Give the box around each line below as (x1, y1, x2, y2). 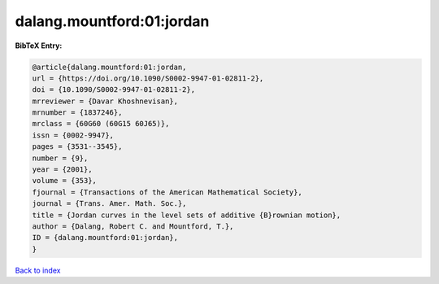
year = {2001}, (32, 165, 93, 174)
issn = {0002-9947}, (32, 130, 114, 140)
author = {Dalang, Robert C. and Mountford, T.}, (32, 222, 234, 231)
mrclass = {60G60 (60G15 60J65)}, (32, 119, 170, 129)
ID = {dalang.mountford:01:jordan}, (32, 233, 179, 242)
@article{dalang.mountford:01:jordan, (32, 62, 187, 72)
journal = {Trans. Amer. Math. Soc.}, (32, 199, 187, 208)
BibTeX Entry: (15, 41, 63, 50)
